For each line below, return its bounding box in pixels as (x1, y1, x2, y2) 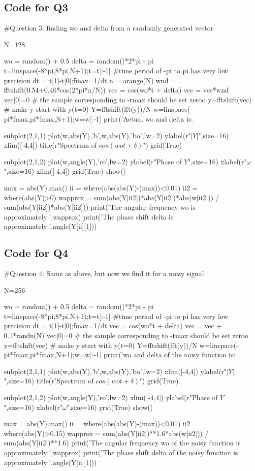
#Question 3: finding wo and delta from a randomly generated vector (4, 23, 214, 33)
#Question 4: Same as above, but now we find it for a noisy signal (4, 268, 204, 279)
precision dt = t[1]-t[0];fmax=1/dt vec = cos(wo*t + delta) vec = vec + (4, 320, 222, 331)
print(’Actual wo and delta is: (103, 113, 193, 124)
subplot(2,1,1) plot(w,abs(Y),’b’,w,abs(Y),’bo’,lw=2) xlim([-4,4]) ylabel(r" (4, 366, 227, 376)
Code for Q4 (4, 245, 68, 260)
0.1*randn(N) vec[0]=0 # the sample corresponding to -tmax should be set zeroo (4, 330, 249, 341)
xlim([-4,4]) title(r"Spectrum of (4, 140, 97, 150)
